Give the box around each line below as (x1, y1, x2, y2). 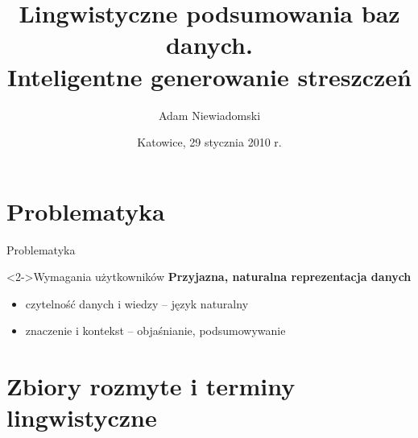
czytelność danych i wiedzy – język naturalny (25, 295, 249, 312)
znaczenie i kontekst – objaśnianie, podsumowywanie (25, 322, 286, 339)
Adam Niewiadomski (158, 106, 261, 123)
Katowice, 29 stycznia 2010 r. (137, 134, 282, 151)
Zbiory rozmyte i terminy (6, 370, 296, 403)
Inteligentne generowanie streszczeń (7, 60, 412, 93)
